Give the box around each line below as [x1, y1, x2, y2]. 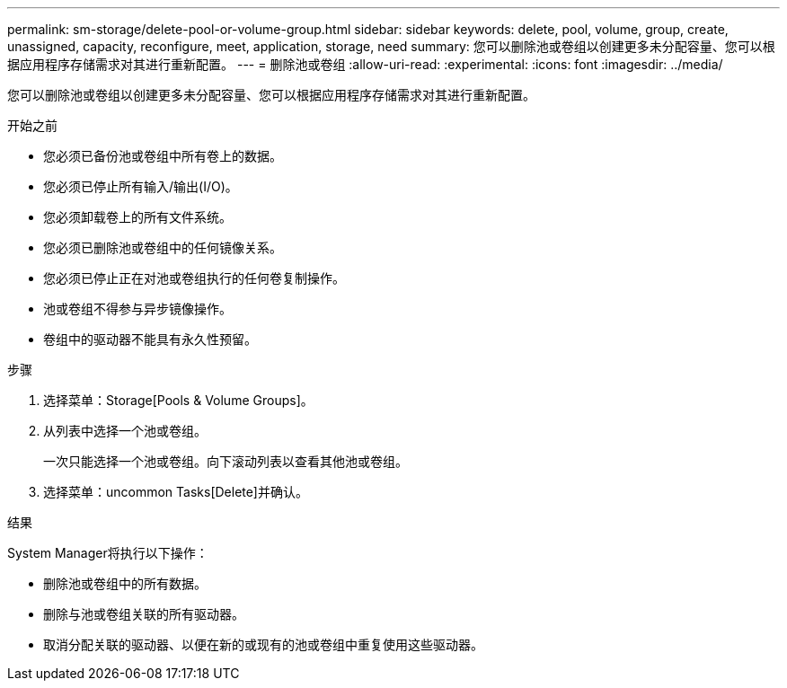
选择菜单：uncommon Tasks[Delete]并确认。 [43, 484, 308, 499]
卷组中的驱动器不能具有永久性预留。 [43, 331, 257, 347]
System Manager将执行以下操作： [7, 545, 208, 560]
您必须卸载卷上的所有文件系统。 [43, 209, 232, 225]
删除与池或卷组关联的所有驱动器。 [43, 606, 244, 622]
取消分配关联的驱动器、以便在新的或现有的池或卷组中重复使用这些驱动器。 [43, 637, 483, 652]
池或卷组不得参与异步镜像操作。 [43, 301, 232, 316]
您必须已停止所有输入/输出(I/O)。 [43, 179, 238, 194]
